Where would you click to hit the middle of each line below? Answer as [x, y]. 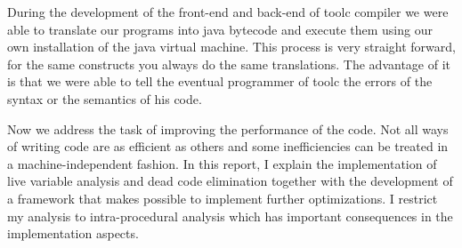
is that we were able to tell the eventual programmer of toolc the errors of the [220, 81]
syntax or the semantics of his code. [105, 98]
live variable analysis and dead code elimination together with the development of [230, 181]
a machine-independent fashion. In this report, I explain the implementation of [222, 163]
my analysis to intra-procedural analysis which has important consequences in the [230, 216]
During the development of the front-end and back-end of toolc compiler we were [228, 12]
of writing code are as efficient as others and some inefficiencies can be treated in [228, 146]
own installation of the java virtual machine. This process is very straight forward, [231, 47]
